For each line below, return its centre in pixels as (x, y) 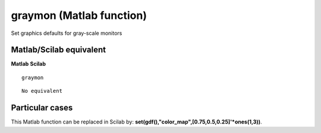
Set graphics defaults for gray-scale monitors (67, 33)
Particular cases (42, 108)
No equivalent (42, 91)
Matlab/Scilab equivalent (59, 50)
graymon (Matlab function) (79, 15)
